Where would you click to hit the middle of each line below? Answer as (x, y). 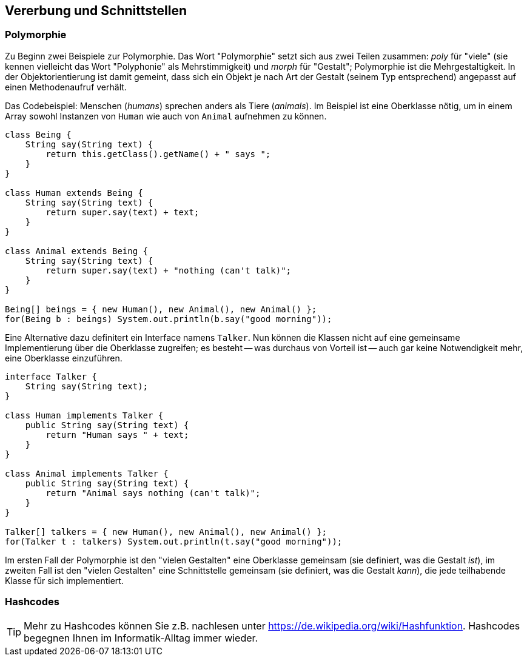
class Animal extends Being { (77, 251)
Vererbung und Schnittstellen (96, 11)
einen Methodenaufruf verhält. (66, 87)
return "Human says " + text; (117, 435)
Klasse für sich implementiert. (64, 580)
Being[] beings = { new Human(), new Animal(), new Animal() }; (161, 309)
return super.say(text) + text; (123, 212)
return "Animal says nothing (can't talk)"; (153, 493)
